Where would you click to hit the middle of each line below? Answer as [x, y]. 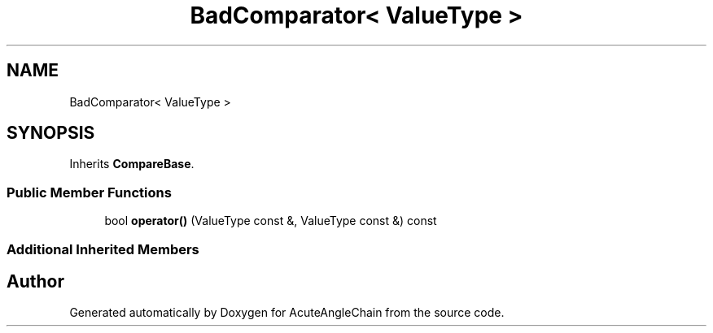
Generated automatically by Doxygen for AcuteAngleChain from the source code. [287, 313]
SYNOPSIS [51, 133]
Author [35, 281]
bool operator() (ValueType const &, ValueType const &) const [271, 221]
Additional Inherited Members [103, 249]
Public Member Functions [89, 192]
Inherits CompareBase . [132, 164]
